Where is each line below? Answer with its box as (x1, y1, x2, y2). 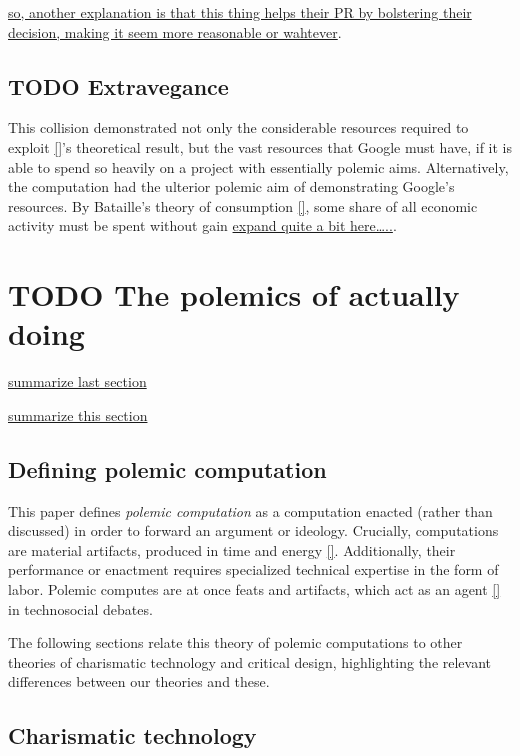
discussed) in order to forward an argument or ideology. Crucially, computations (8, 520, 499, 541)
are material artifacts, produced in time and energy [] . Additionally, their (8, 539, 456, 560)
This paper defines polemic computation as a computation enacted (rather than (8, 500, 493, 521)
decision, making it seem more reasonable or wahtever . (8, 21, 342, 42)
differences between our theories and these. (8, 671, 270, 692)
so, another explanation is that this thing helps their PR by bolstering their (8, 2, 472, 22)
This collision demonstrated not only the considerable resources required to (8, 117, 469, 138)
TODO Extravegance (8, 70, 229, 101)
